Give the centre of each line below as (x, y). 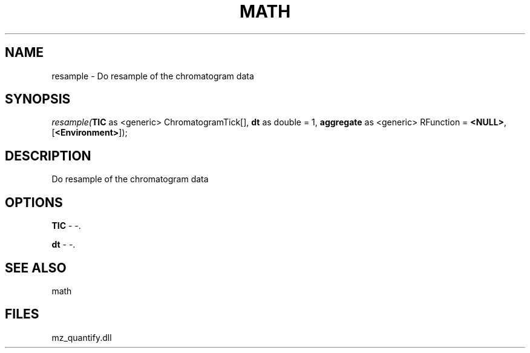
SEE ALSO (36, 268)
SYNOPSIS (38, 99)
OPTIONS (34, 202)
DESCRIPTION (48, 156)
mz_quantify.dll (82, 337)
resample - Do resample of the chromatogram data (153, 76)
